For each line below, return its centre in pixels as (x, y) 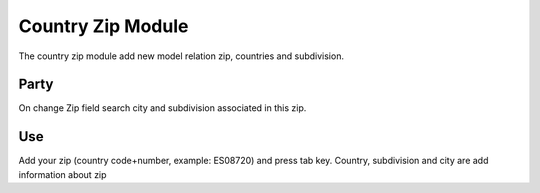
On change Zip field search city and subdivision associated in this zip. (162, 108)
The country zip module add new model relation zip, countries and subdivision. (181, 56)
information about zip (62, 174)
